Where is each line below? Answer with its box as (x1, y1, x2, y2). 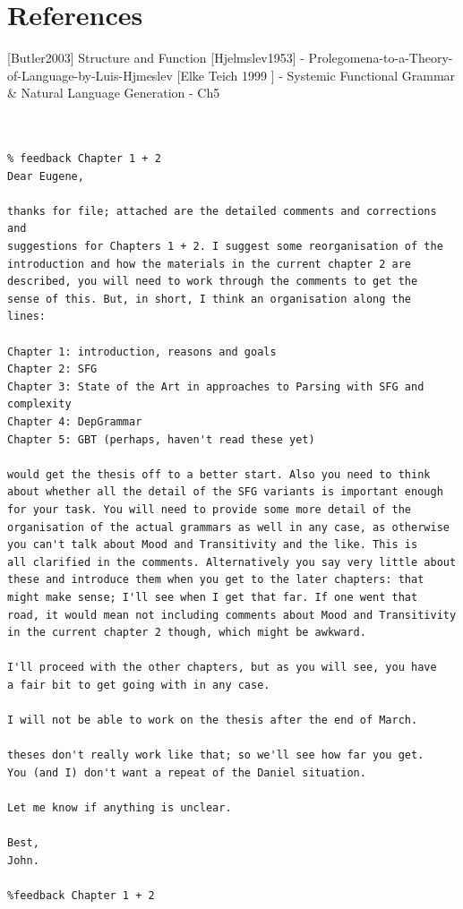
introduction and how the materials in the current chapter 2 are (7, 257, 412, 270)
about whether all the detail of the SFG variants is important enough (7, 485, 443, 499)
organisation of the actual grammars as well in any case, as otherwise (7, 520, 450, 534)
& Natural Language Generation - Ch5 (7, 83, 220, 102)
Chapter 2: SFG (7, 363, 98, 376)
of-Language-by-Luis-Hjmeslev (7, 65, 173, 84)
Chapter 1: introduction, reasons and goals (7, 345, 277, 358)
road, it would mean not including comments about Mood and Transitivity (7, 608, 457, 622)
